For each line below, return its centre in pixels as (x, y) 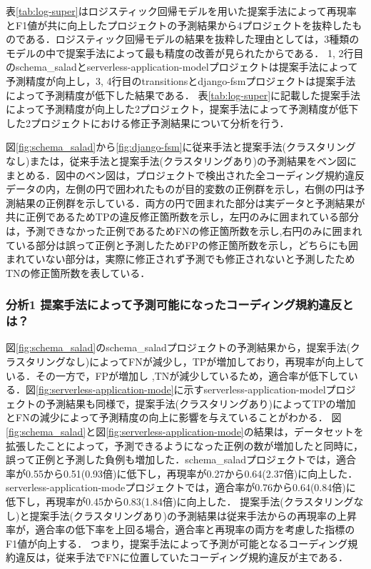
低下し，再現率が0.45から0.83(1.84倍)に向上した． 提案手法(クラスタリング (180, 501)
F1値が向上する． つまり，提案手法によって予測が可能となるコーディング (177, 543)
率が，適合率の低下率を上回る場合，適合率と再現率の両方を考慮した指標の (181, 529)
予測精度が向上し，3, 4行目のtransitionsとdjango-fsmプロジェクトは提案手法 (181, 80)
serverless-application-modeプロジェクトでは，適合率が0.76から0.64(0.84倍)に (181, 487)
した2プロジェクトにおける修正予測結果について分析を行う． (148, 122)
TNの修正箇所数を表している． (78, 272)
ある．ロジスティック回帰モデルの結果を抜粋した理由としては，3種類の (192, 39)
